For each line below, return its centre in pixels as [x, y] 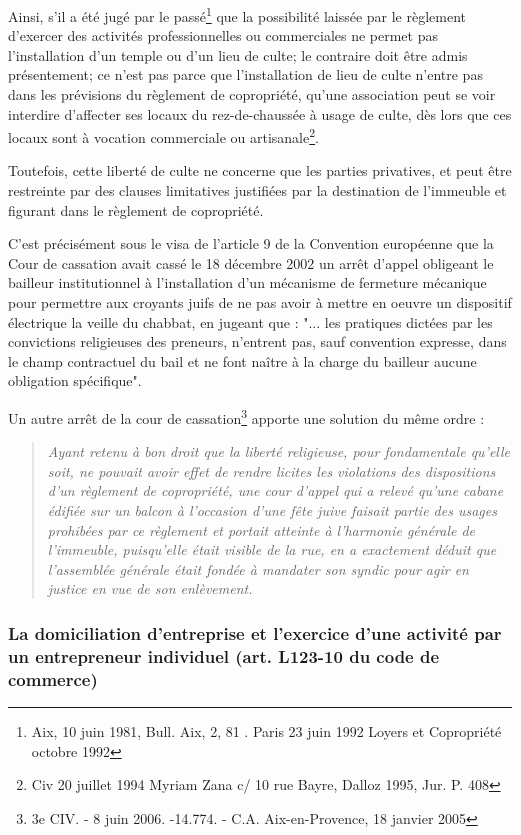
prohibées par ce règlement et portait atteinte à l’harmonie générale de [261, 529]
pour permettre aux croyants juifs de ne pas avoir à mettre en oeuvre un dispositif [260, 302]
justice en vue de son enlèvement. [150, 588]
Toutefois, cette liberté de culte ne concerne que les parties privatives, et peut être [260, 170]
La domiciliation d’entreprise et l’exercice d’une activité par [255, 632]
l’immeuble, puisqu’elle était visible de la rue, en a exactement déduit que [272, 549]
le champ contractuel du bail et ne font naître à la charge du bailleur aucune [242, 360]
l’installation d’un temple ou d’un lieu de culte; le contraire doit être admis [238, 54]
